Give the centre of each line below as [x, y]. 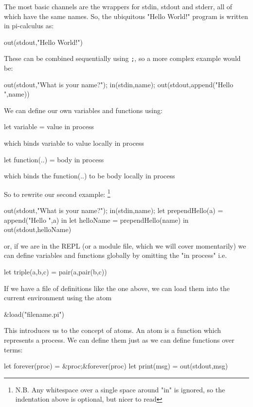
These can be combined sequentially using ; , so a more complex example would [122, 58]
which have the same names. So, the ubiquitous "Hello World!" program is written [126, 16]
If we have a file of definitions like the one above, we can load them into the [117, 288]
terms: [13, 349]
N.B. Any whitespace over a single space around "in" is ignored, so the [120, 389]
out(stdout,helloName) [38, 229]
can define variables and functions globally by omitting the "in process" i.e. [116, 255]
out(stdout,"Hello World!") [43, 42]
